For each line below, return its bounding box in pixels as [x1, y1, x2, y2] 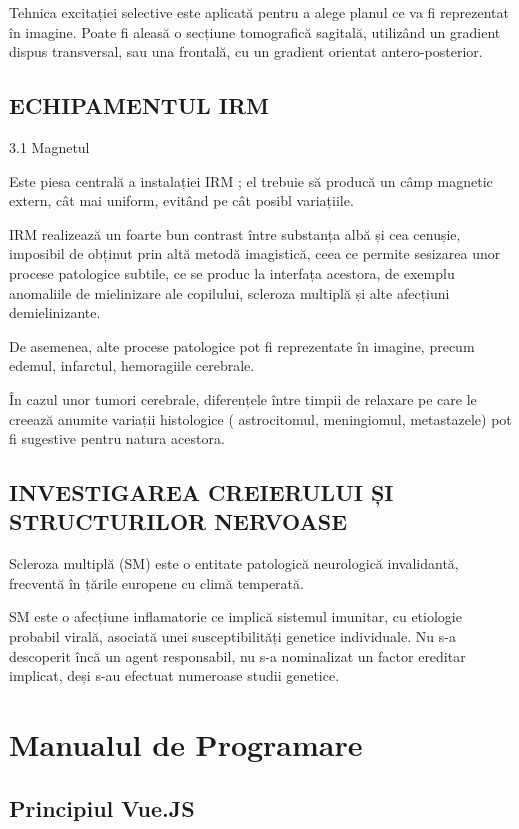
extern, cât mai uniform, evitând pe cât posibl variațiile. [9, 190, 354, 211]
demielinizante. [9, 302, 101, 323]
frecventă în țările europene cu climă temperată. [9, 572, 304, 593]
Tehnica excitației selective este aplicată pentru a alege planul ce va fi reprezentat [9, 2, 509, 22]
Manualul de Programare [9, 724, 363, 765]
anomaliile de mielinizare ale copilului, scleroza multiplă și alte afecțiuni [9, 282, 450, 303]
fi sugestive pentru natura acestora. [9, 428, 225, 449]
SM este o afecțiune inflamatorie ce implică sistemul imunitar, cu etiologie [9, 606, 462, 627]
